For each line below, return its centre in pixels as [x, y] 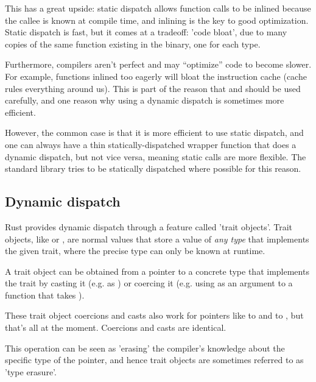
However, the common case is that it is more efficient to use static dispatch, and [154, 133]
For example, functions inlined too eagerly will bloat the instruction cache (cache [156, 76]
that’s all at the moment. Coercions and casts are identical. [116, 327]
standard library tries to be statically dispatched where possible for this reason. [153, 168]
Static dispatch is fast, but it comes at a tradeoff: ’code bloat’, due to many [146, 32]
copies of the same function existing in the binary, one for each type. [133, 44]
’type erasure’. [31, 371]
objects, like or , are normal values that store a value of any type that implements [157, 239]
